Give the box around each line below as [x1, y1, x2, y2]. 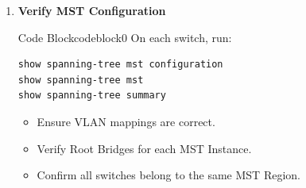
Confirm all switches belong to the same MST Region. [37, 167, 300, 183]
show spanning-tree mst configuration [17, 59, 223, 71]
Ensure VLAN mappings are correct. [37, 113, 215, 129]
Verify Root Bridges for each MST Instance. [37, 140, 252, 156]
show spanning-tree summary [17, 90, 166, 102]
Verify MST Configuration [17, 2, 166, 18]
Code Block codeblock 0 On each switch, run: [17, 29, 232, 45]
